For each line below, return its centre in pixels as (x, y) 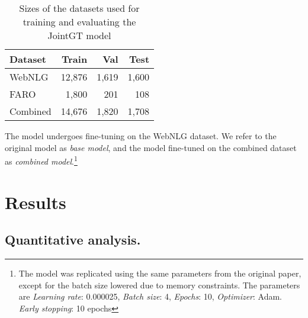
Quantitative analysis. (73, 240)
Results (36, 202)
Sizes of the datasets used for (79, 8)
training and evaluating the (79, 22)
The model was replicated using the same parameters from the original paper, (160, 273)
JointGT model (79, 35)
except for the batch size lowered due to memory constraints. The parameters (159, 285)
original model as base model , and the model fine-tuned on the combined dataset (151, 147)
